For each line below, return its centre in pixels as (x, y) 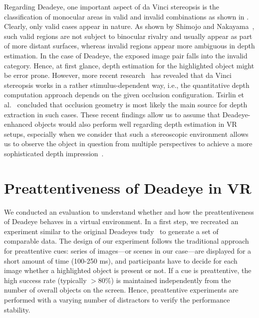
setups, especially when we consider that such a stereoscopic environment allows (126, 134)
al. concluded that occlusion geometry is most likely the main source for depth (126, 104)
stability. (17, 309)
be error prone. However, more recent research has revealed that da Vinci (118, 75)
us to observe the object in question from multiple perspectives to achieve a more (128, 144)
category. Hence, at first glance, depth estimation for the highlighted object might (129, 65)
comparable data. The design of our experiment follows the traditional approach (127, 241)
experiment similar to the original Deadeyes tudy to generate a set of (111, 231)
